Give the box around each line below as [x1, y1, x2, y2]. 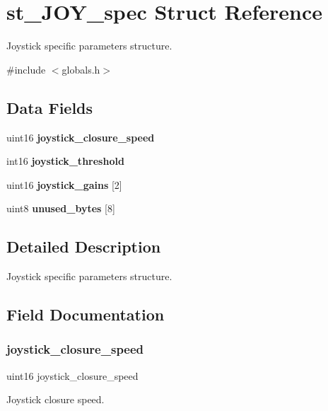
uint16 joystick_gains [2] [6, 177, 122, 192]
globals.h [61, 62, 100, 76]
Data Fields [6, 96, 93, 118]
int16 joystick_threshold [6, 154, 124, 168]
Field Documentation [6, 303, 165, 325]
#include [6, 62, 46, 76]
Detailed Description [6, 236, 161, 257]
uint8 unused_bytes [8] [6, 201, 115, 216]
